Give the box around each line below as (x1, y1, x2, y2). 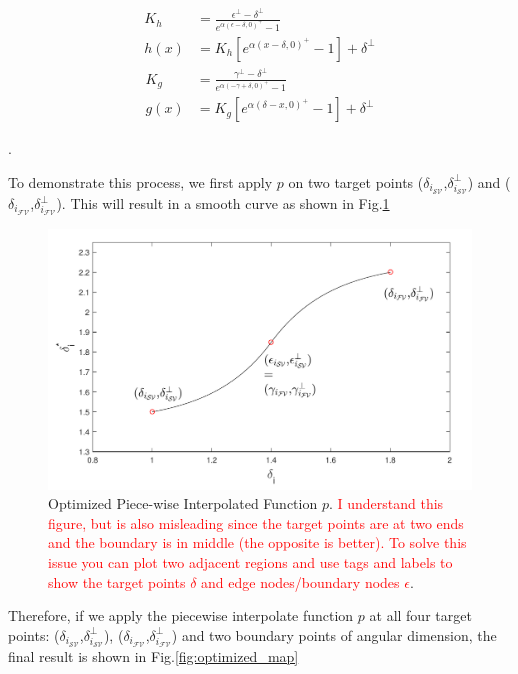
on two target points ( (288, 171, 424, 192)
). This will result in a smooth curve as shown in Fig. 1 (56, 193, 390, 214)
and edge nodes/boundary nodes (201, 571, 400, 592)
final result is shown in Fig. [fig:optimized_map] (8, 645, 299, 666)
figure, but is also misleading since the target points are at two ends (48, 512, 464, 533)
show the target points (48, 571, 186, 592)
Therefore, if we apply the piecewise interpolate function (8, 605, 354, 626)
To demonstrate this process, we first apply (8, 171, 273, 192)
